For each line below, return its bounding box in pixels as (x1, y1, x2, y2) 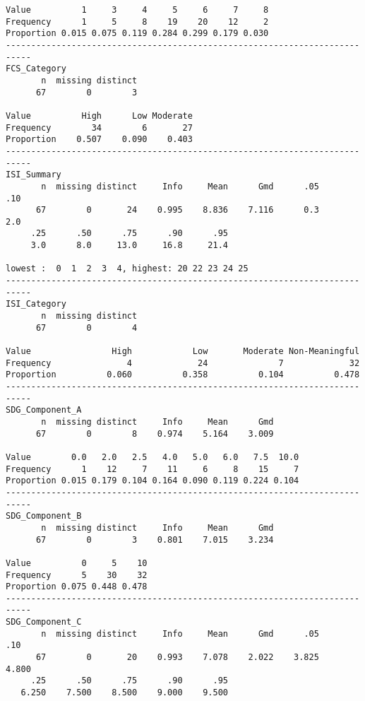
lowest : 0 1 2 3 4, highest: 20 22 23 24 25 (6, 264, 249, 274)
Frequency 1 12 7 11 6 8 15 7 (6, 464, 299, 474)
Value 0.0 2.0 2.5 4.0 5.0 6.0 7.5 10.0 (6, 452, 299, 462)
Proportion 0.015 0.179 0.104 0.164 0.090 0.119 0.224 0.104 (6, 476, 299, 486)
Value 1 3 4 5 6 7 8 (6, 5, 269, 15)
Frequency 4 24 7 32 (6, 358, 360, 368)
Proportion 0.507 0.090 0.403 (6, 134, 193, 145)
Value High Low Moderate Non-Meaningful (6, 346, 360, 357)
